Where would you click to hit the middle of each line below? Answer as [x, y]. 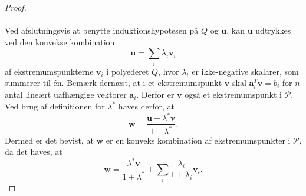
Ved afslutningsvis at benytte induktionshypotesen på [102, 30]
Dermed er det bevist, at [49, 140]
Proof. [16, 7]
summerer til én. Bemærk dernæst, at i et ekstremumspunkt [113, 83]
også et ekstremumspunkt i [233, 94]
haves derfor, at [146, 106]
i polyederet [128, 71]
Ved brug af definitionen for [55, 106]
